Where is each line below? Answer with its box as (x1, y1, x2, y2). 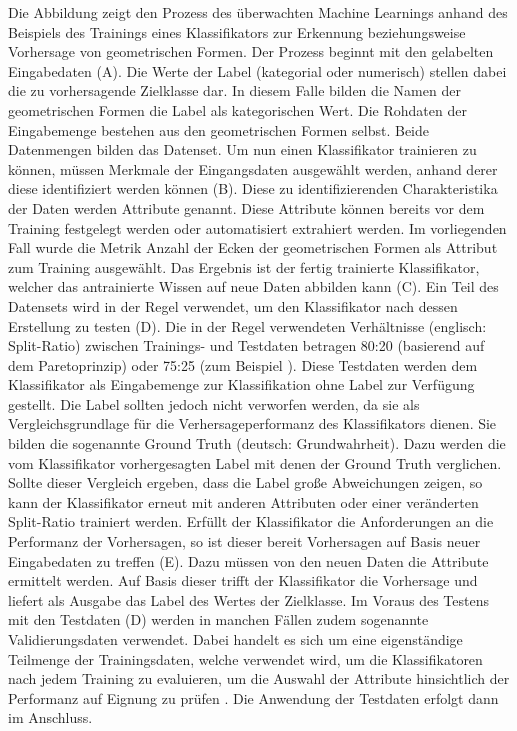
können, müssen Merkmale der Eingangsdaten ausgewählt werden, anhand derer (8, 158, 498, 179)
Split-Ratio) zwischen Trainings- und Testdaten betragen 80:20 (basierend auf (8, 335, 485, 356)
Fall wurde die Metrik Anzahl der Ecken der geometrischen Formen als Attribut (8, 237, 498, 258)
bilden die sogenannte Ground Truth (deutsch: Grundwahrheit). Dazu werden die (8, 433, 506, 454)
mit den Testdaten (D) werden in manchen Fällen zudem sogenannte (8, 609, 429, 630)
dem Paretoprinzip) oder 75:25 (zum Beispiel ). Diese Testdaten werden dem (8, 354, 478, 375)
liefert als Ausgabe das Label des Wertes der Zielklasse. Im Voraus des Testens (8, 589, 490, 610)
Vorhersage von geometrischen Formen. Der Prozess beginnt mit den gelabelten (8, 41, 494, 62)
